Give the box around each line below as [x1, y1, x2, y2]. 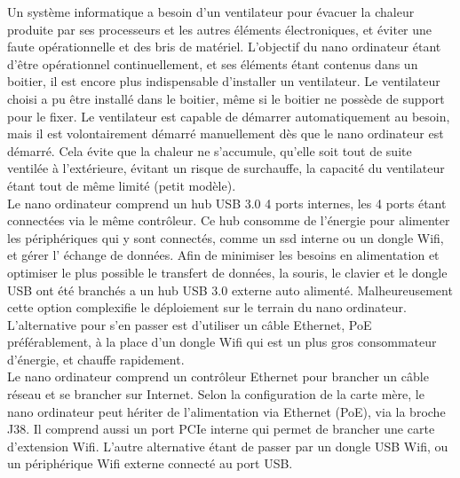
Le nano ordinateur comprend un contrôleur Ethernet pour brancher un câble [7, 367, 429, 386]
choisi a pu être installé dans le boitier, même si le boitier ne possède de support [7, 89, 445, 107]
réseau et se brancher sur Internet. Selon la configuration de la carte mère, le [7, 385, 424, 404]
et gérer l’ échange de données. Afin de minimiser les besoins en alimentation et [7, 246, 440, 264]
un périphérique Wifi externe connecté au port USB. [7, 454, 293, 473]
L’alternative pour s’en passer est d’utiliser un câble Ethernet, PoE [7, 315, 372, 333]
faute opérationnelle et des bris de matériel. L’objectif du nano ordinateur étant [7, 37, 441, 56]
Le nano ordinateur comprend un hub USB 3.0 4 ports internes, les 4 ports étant [7, 193, 447, 212]
